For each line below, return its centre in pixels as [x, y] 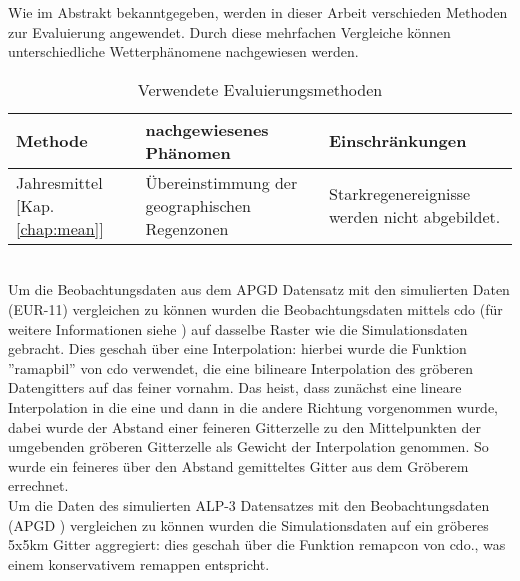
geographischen [198, 205]
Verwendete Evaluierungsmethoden [260, 89]
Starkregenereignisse [400, 194]
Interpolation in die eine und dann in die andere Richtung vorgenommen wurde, [253, 406]
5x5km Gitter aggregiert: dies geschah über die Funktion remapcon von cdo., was [257, 544]
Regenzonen [187, 228]
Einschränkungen [398, 141]
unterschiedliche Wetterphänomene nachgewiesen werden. [183, 51]
